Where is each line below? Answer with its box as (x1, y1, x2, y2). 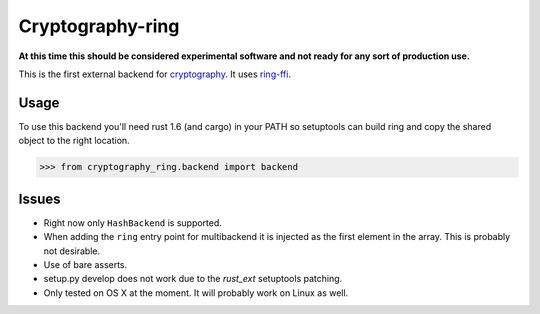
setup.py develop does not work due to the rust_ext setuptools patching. (43, 273, 343, 285)
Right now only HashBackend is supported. (43, 216, 222, 229)
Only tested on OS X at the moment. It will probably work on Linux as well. (43, 286, 349, 299)
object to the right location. (18, 135, 130, 147)
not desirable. (43, 245, 100, 257)
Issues (18, 190, 61, 207)
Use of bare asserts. (43, 258, 128, 270)
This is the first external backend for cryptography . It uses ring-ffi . (18, 68, 292, 80)
